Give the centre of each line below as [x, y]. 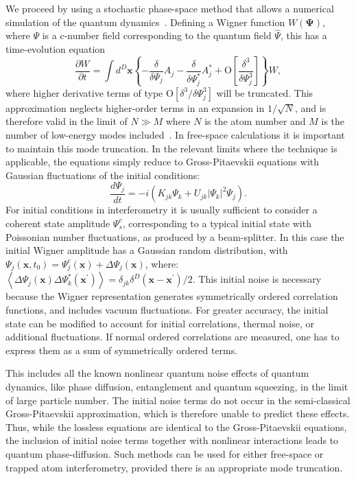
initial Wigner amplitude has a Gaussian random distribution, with [147, 250]
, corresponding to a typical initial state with [217, 223]
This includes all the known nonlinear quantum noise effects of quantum [157, 373]
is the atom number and [255, 121]
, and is [310, 107]
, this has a [304, 35]
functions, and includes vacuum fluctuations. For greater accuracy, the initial [167, 310]
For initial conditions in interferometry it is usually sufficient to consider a [162, 210]
